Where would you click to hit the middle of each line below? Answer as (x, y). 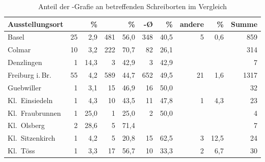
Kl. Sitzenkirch (32, 138)
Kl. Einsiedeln (30, 100)
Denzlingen (25, 62)
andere (192, 24)
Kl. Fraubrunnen (34, 112)
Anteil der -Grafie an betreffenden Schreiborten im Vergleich (132, 6)
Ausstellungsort (36, 24)
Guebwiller (24, 87)
